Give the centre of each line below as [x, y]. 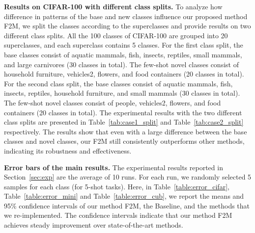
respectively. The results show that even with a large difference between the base [126, 131]
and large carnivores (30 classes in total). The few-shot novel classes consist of [121, 64]
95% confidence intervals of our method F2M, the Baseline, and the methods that [127, 205]
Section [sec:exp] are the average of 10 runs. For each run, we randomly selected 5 [128, 177]
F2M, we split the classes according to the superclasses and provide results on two [127, 26]
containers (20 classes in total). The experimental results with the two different [123, 112]
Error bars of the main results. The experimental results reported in [113, 167]
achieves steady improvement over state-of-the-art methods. [94, 225]
